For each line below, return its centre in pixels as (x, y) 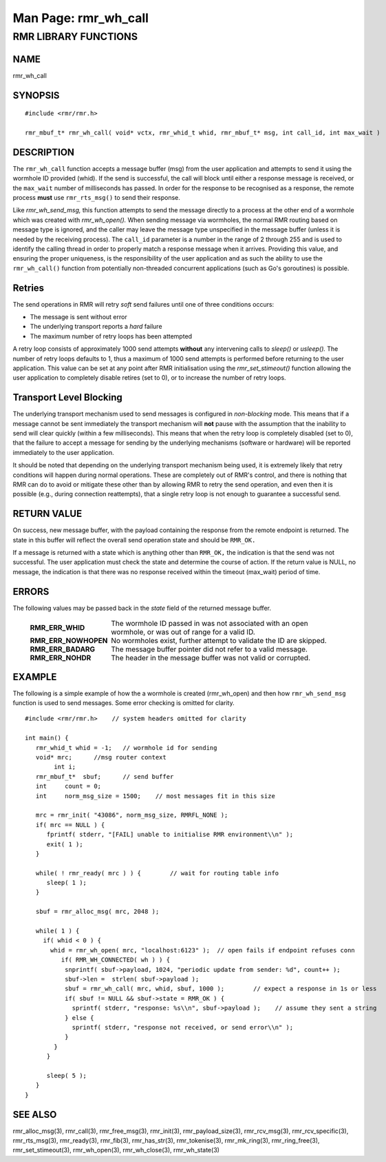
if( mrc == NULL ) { (70, 825)
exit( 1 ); (65, 844)
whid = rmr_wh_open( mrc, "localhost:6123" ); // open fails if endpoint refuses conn (203, 950)
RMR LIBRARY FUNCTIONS (75, 37)
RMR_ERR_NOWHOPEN (69, 641)
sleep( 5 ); (67, 1076)
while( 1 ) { (57, 931)
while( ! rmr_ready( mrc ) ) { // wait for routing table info (157, 873)
